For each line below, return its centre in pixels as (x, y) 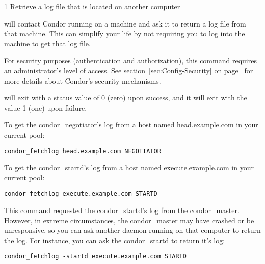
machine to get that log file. (47, 43)
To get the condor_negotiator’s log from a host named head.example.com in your (131, 125)
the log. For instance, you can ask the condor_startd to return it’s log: (115, 240)
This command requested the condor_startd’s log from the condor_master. (122, 210)
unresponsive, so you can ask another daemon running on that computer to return (132, 230)
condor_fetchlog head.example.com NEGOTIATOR (83, 151)
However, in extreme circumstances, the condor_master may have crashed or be (129, 220)
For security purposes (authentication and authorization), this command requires (130, 60)
